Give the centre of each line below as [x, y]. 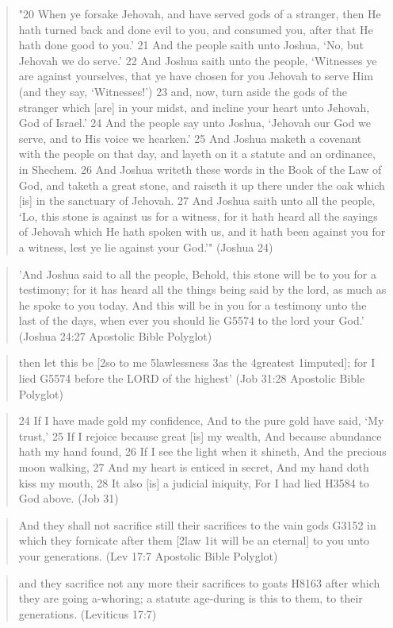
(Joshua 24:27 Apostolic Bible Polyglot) [115, 335]
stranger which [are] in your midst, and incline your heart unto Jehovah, [194, 107]
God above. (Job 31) [69, 498]
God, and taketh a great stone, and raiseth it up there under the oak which [202, 185]
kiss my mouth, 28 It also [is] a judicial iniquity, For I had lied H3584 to [194, 482]
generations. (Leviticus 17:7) [88, 613]
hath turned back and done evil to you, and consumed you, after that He [196, 29]
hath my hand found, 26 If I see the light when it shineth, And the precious [202, 451]
